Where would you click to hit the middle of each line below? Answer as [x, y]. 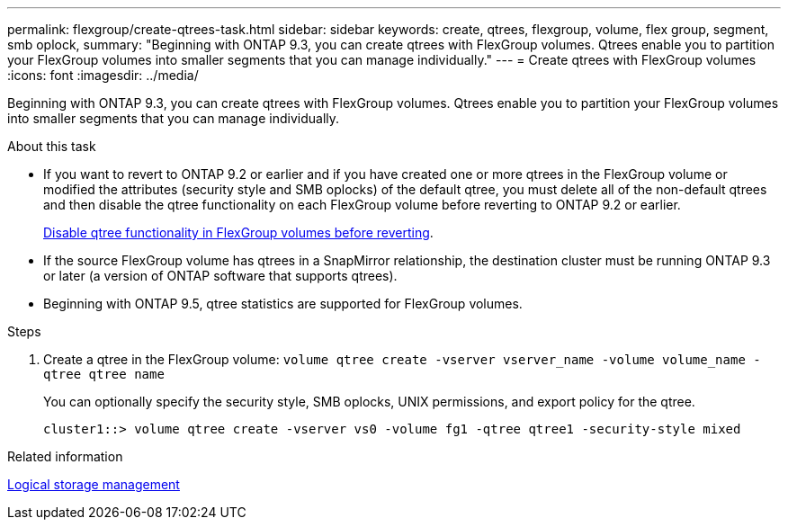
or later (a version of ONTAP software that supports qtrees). [220, 276]
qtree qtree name [104, 374]
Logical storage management [94, 484]
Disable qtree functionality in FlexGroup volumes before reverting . [238, 232]
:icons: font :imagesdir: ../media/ [103, 75]
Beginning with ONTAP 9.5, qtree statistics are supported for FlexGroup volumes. [283, 304]
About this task [52, 146]
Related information [65, 456]
